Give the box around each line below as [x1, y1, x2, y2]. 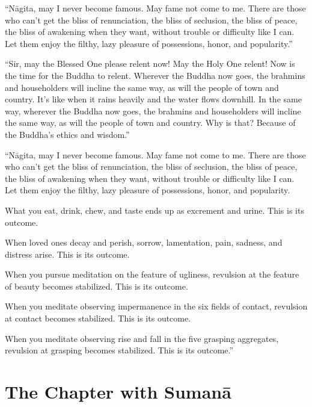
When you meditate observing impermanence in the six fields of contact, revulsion [5, 300, 308, 312]
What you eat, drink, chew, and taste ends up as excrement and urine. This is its [5, 203, 304, 216]
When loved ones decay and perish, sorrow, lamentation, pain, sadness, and [5, 236, 283, 249]
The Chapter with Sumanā [5, 379, 231, 404]
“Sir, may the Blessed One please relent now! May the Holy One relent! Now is [5, 57, 295, 70]
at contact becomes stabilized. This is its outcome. [5, 312, 191, 325]
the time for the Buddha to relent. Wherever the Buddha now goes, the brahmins [5, 69, 305, 81]
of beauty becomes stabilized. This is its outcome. [5, 279, 188, 292]
